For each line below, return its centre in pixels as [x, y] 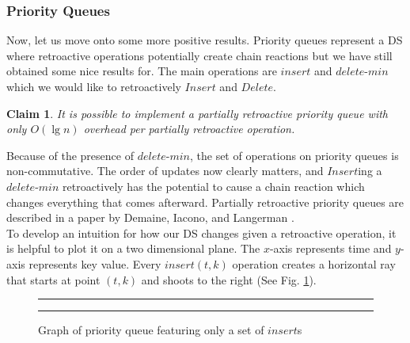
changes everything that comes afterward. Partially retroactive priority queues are [205, 202]
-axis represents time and [330, 248]
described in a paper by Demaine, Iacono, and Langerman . [150, 217]
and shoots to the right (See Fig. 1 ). [229, 279]
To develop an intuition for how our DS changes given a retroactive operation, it [201, 232]
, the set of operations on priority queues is [294, 155]
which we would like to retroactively [94, 86]
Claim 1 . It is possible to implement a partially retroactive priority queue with [197, 113]
